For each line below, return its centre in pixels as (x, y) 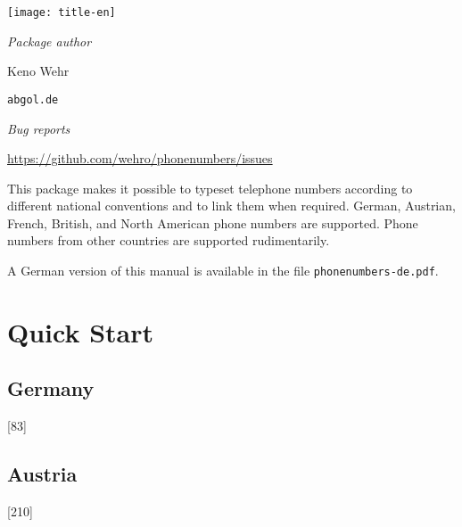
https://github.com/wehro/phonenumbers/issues (140, 158)
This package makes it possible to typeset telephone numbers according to (210, 188)
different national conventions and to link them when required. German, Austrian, (231, 206)
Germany (51, 388)
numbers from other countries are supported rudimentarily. (169, 240)
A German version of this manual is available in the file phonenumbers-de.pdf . (223, 271)
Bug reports (39, 128)
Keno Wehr (38, 71)
